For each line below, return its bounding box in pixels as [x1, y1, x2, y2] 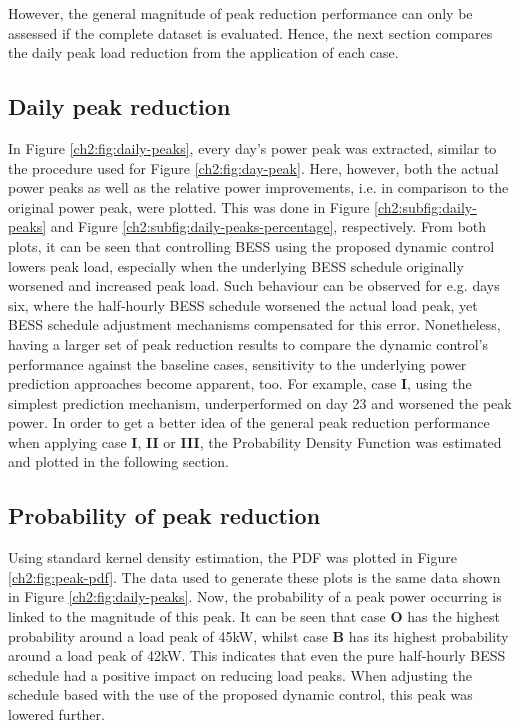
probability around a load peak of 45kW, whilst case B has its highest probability [8, 625, 509, 646]
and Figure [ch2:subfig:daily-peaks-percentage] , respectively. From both [50, 216, 487, 237]
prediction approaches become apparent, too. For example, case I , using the [8, 373, 472, 394]
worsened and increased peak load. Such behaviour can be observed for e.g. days [8, 275, 500, 296]
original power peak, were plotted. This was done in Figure [8, 196, 370, 217]
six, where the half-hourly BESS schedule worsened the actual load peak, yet [8, 294, 478, 315]
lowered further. [8, 704, 105, 725]
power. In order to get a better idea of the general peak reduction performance [8, 412, 490, 433]
